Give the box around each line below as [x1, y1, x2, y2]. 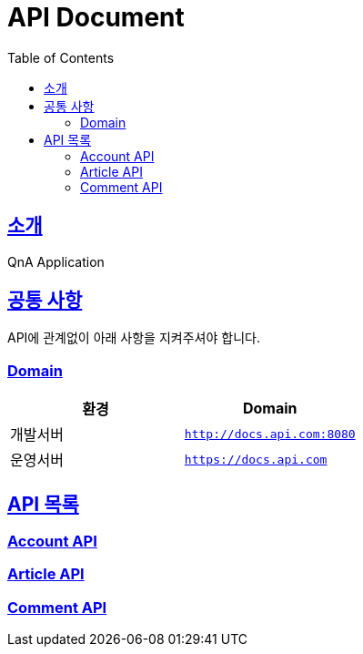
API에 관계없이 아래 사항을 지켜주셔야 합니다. [7, 330, 260, 346]
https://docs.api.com [184, 452, 328, 466]
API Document [7, 2, 185, 33]
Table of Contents [7, 49, 115, 66]
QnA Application [7, 253, 105, 270]
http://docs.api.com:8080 [184, 426, 356, 441]
